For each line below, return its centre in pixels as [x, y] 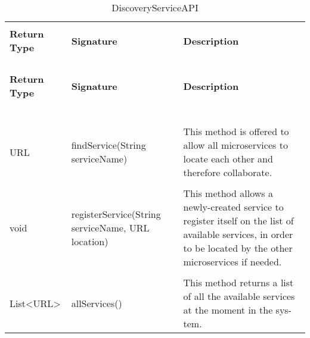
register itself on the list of [238, 220]
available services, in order [238, 234]
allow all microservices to [235, 145]
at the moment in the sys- [238, 310]
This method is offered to [236, 131]
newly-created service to [233, 207]
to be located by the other [238, 248]
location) [90, 241]
